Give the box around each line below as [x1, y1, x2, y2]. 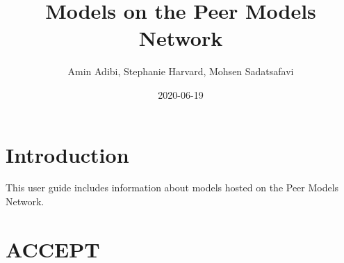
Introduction [6, 140, 129, 168]
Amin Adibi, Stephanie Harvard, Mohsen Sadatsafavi [67, 64, 294, 79]
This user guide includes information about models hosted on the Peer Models [6, 180, 339, 195]
